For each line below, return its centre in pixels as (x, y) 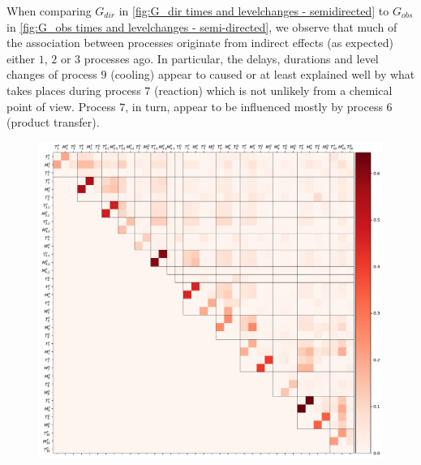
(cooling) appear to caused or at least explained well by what (263, 74)
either (21, 58)
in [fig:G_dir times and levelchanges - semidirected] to (254, 11)
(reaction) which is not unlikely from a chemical (273, 90)
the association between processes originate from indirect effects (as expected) (200, 43)
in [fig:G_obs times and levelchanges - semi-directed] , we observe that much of (202, 26)
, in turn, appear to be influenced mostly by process (254, 106)
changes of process (52, 74)
